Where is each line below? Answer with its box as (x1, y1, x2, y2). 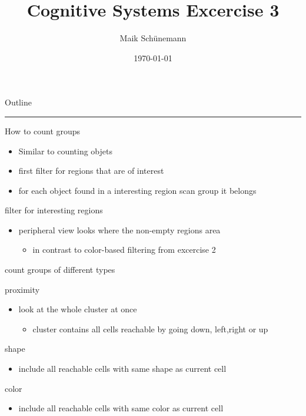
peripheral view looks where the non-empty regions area (18, 223, 221, 236)
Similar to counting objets (18, 144, 112, 157)
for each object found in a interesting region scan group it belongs (18, 184, 257, 196)
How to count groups (5, 124, 81, 137)
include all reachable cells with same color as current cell (18, 402, 224, 414)
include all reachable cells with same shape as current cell (18, 362, 227, 375)
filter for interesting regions (5, 204, 103, 216)
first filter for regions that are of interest (18, 164, 164, 177)
